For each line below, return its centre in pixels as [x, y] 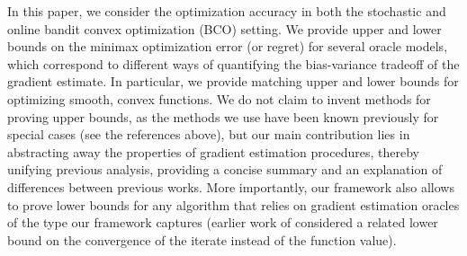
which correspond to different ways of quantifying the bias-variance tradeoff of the [233, 63]
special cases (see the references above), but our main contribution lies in [209, 134]
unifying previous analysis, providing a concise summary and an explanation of [225, 169]
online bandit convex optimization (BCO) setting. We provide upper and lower [225, 28]
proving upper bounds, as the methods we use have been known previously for [223, 116]
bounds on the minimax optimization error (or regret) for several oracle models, [228, 46]
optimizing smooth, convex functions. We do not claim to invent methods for [219, 98]
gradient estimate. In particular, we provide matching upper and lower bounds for [233, 81]
